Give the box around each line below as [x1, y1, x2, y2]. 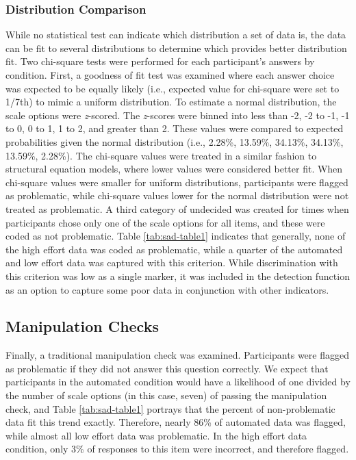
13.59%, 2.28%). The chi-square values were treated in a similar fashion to [5, 148, 317, 162]
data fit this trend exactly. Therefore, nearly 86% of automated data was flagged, [5, 415, 346, 429]
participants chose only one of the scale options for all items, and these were [5, 215, 325, 229]
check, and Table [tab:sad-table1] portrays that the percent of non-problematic [5, 401, 335, 416]
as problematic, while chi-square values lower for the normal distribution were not [5, 188, 349, 203]
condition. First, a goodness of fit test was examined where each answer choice [5, 68, 335, 81]
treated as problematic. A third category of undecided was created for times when [5, 201, 349, 216]
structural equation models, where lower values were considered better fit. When [5, 162, 343, 176]
